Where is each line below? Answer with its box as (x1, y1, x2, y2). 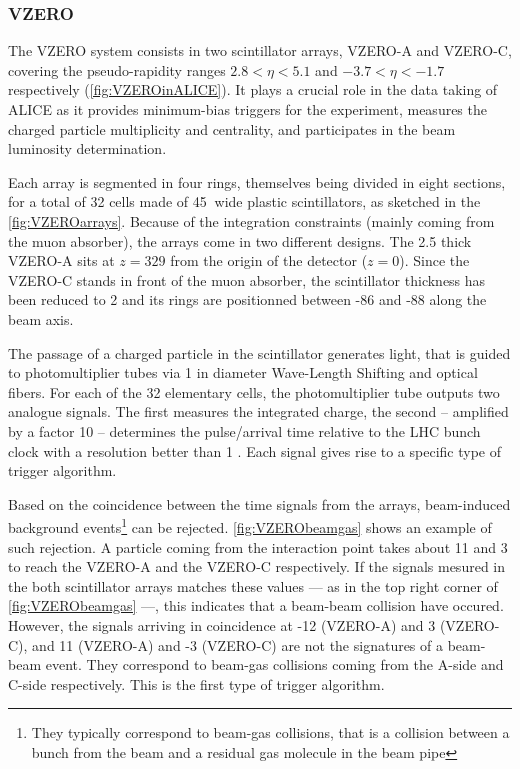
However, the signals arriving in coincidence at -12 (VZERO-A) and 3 (8, 614, 436, 635)
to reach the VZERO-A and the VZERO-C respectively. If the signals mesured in (8, 556, 505, 577)
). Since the (399, 250, 470, 271)
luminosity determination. (8, 138, 167, 159)
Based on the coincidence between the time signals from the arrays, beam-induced (8, 493, 511, 514)
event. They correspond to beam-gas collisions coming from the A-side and (45, 654, 504, 675)
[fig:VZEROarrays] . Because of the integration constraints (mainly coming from (8, 210, 495, 231)
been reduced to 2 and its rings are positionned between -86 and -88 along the (8, 289, 487, 310)
